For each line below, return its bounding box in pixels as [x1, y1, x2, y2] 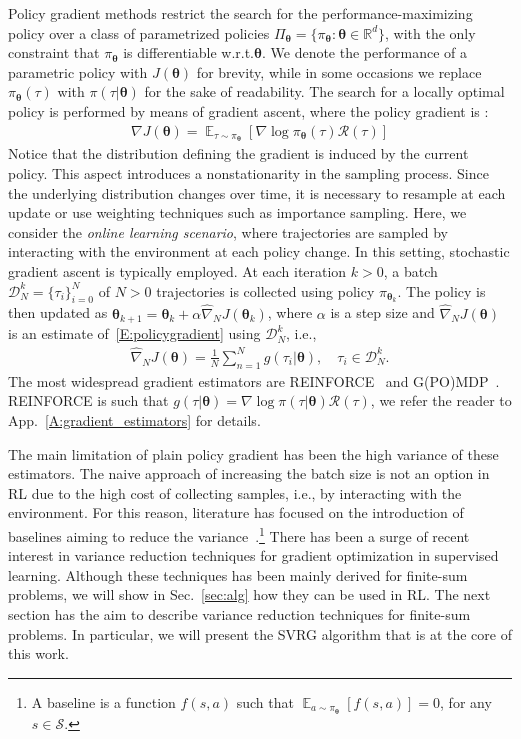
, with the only [385, 22, 476, 43]
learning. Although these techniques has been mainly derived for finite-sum [8, 564, 468, 585]
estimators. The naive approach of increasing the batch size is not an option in [8, 463, 490, 484]
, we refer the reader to [370, 390, 512, 411]
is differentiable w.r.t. [123, 42, 255, 63]
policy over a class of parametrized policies [8, 22, 270, 43]
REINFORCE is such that [8, 390, 169, 411]
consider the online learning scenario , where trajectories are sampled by [8, 221, 448, 242]
